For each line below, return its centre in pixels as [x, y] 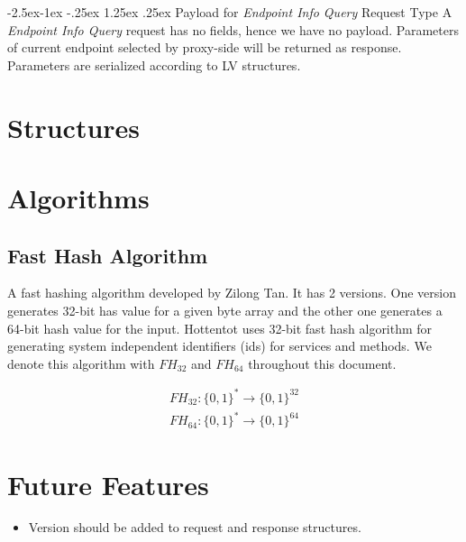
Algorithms [78, 197]
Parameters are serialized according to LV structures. [154, 64]
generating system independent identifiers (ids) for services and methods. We [219, 346]
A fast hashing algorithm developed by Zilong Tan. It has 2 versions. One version [232, 293]
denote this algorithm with [81, 363]
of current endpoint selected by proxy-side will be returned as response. [205, 47]
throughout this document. [322, 363]
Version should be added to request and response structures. [195, 527]
